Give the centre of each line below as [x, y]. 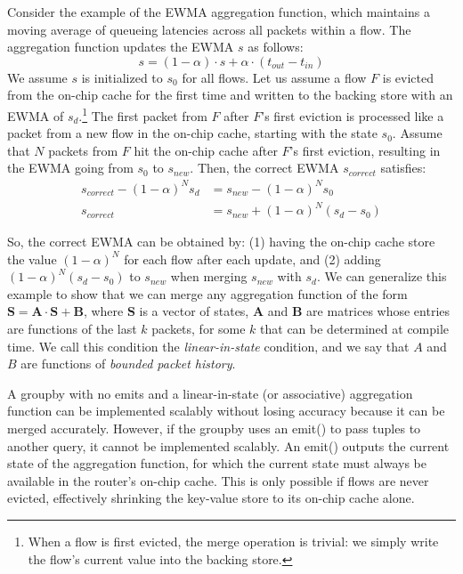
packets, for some [199, 329]
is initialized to [122, 77]
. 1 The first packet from [143, 114]
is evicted [408, 77]
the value [32, 259]
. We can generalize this [382, 276]
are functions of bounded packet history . [128, 364]
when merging [209, 276]
